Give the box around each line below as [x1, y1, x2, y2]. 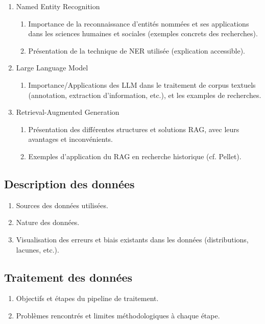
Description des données [4, 176, 135, 191]
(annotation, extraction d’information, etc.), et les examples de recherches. [28, 89, 261, 100]
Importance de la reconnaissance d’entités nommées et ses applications [28, 18, 249, 29]
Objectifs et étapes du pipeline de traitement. [16, 293, 159, 304]
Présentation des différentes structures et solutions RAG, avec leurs [28, 123, 239, 134]
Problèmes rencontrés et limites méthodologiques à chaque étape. [16, 310, 220, 320]
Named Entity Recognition [16, 1, 100, 11]
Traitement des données [4, 269, 133, 285]
